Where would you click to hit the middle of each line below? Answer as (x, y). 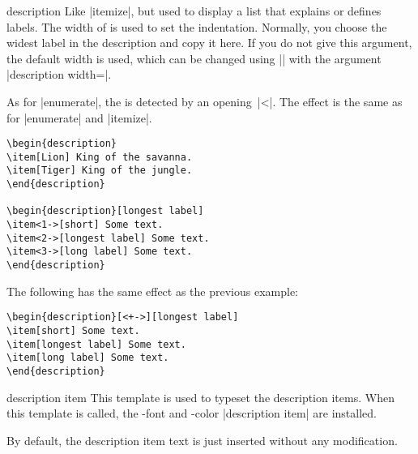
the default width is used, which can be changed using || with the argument (194, 58)
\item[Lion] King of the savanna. (100, 157)
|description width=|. (59, 74)
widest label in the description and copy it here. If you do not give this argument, (209, 43)
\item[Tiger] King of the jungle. (100, 171)
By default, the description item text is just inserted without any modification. (202, 440)
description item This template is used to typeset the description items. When (200, 397)
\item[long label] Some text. (88, 358)
